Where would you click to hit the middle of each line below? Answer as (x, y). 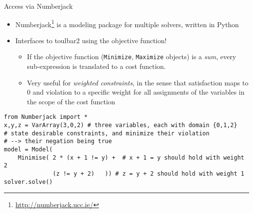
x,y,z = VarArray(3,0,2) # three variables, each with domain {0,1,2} (121, 125)
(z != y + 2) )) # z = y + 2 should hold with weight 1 (148, 174)
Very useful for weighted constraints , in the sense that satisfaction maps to (138, 82)
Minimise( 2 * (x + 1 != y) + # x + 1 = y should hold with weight (131, 157)
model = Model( (28, 150)
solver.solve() (28, 182)
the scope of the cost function (71, 101)
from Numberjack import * (46, 117)
